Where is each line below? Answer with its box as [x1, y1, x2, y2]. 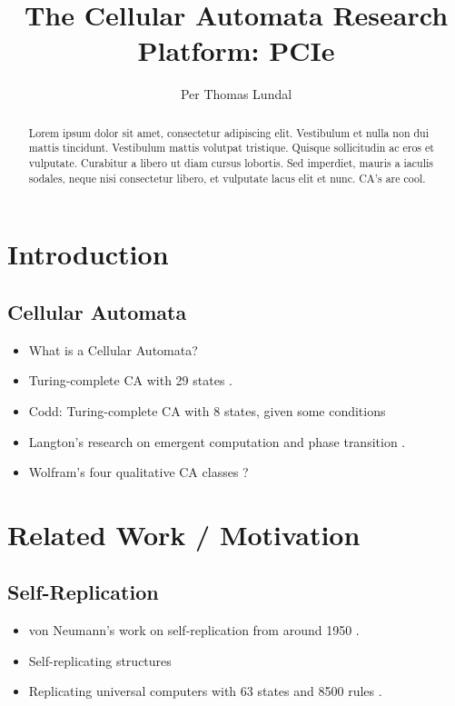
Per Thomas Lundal [180, 85, 292, 104]
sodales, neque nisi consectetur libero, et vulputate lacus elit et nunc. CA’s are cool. [28, 170, 426, 185]
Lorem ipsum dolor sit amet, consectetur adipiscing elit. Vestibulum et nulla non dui [28, 124, 430, 140]
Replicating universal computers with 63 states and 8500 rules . [28, 681, 382, 701]
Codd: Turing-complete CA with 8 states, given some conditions [28, 401, 386, 420]
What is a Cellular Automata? [28, 340, 198, 359]
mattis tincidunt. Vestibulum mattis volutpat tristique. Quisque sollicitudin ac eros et [28, 140, 434, 155]
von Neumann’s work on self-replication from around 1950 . [28, 621, 360, 640]
